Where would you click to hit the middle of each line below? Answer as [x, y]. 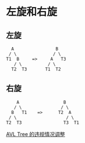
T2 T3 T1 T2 [36, 69]
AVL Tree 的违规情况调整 [36, 134]
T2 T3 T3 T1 [43, 123]
